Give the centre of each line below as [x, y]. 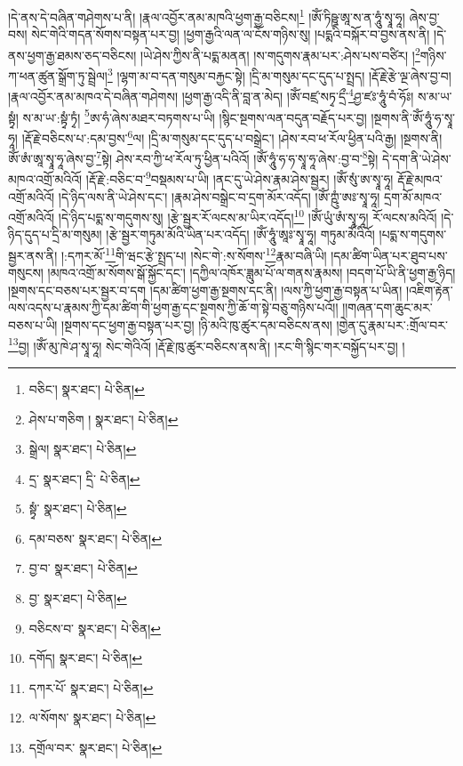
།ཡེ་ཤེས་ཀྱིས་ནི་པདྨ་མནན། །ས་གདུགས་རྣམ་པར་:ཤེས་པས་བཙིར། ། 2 [280, 53]
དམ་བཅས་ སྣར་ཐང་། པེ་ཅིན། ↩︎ [95, 538]
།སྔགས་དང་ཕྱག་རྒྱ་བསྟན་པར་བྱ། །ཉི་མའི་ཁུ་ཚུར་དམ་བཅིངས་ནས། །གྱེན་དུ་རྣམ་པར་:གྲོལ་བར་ [255, 325]
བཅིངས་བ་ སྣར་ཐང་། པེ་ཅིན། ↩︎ [95, 628]
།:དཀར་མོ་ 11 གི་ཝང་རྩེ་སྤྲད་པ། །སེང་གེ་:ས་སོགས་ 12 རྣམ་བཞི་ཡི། [194, 254]
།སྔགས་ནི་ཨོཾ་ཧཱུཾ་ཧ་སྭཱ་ [413, 117]
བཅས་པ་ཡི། [33, 325]
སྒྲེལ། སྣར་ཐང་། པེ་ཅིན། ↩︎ [83, 449]
